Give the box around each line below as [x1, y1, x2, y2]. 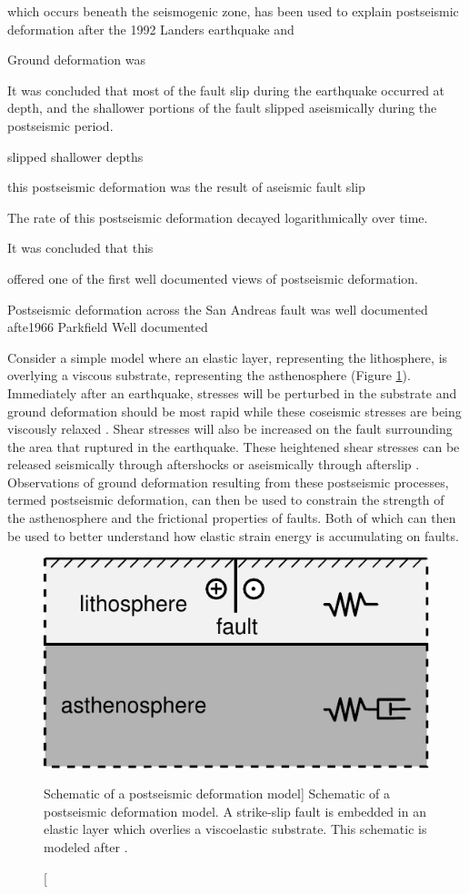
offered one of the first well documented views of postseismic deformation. [7, 268, 418, 287]
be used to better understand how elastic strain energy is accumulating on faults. [7, 526, 459, 545]
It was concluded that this [7, 238, 154, 257]
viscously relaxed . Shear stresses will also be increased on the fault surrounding [7, 419, 453, 438]
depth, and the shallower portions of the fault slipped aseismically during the [7, 98, 437, 117]
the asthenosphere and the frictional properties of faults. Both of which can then [7, 508, 456, 527]
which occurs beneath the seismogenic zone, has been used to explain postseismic [7, 2, 459, 20]
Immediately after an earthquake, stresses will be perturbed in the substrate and [7, 383, 457, 402]
